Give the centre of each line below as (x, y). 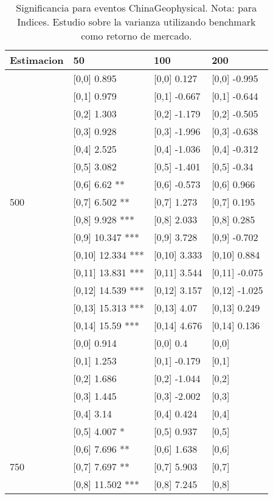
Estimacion (37, 60)
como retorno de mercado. (136, 36)
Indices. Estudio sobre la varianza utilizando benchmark (136, 22)
